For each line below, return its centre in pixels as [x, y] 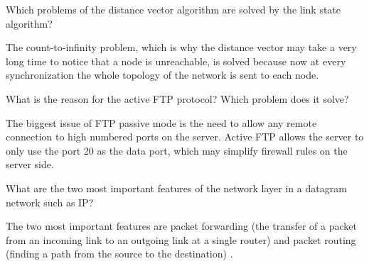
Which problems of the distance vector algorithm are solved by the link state [173, 9]
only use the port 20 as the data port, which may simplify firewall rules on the [177, 150]
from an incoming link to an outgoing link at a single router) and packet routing [181, 239]
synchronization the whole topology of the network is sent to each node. [162, 75]
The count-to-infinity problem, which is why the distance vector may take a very [181, 47]
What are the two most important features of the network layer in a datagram [176, 188]
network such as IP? [50, 202]
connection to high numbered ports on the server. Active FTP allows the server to [185, 137]
